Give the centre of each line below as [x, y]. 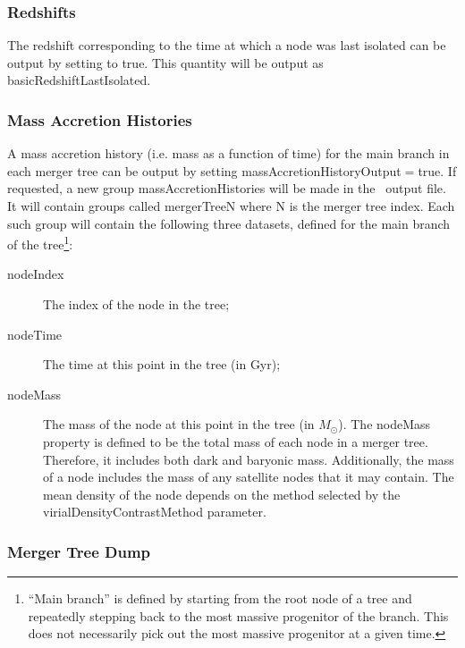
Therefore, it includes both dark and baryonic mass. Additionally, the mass [249, 459]
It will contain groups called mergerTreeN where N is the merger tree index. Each [231, 206]
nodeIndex [36, 274]
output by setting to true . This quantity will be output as [165, 62]
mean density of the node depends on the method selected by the [222, 494]
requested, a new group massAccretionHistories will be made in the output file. [227, 188]
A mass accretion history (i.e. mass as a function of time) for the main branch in [228, 153]
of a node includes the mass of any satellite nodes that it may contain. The [249, 477]
